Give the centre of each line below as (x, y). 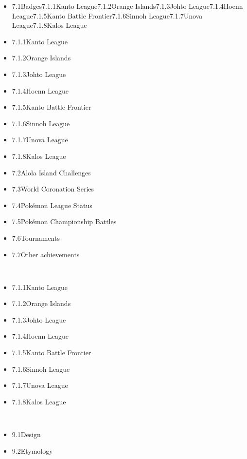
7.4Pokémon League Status (52, 205)
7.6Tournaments (36, 238)
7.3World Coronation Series (53, 189)
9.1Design (26, 434)
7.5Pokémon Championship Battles (64, 221)
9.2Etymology (32, 450)
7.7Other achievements (46, 254)
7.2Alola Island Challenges (51, 172)
